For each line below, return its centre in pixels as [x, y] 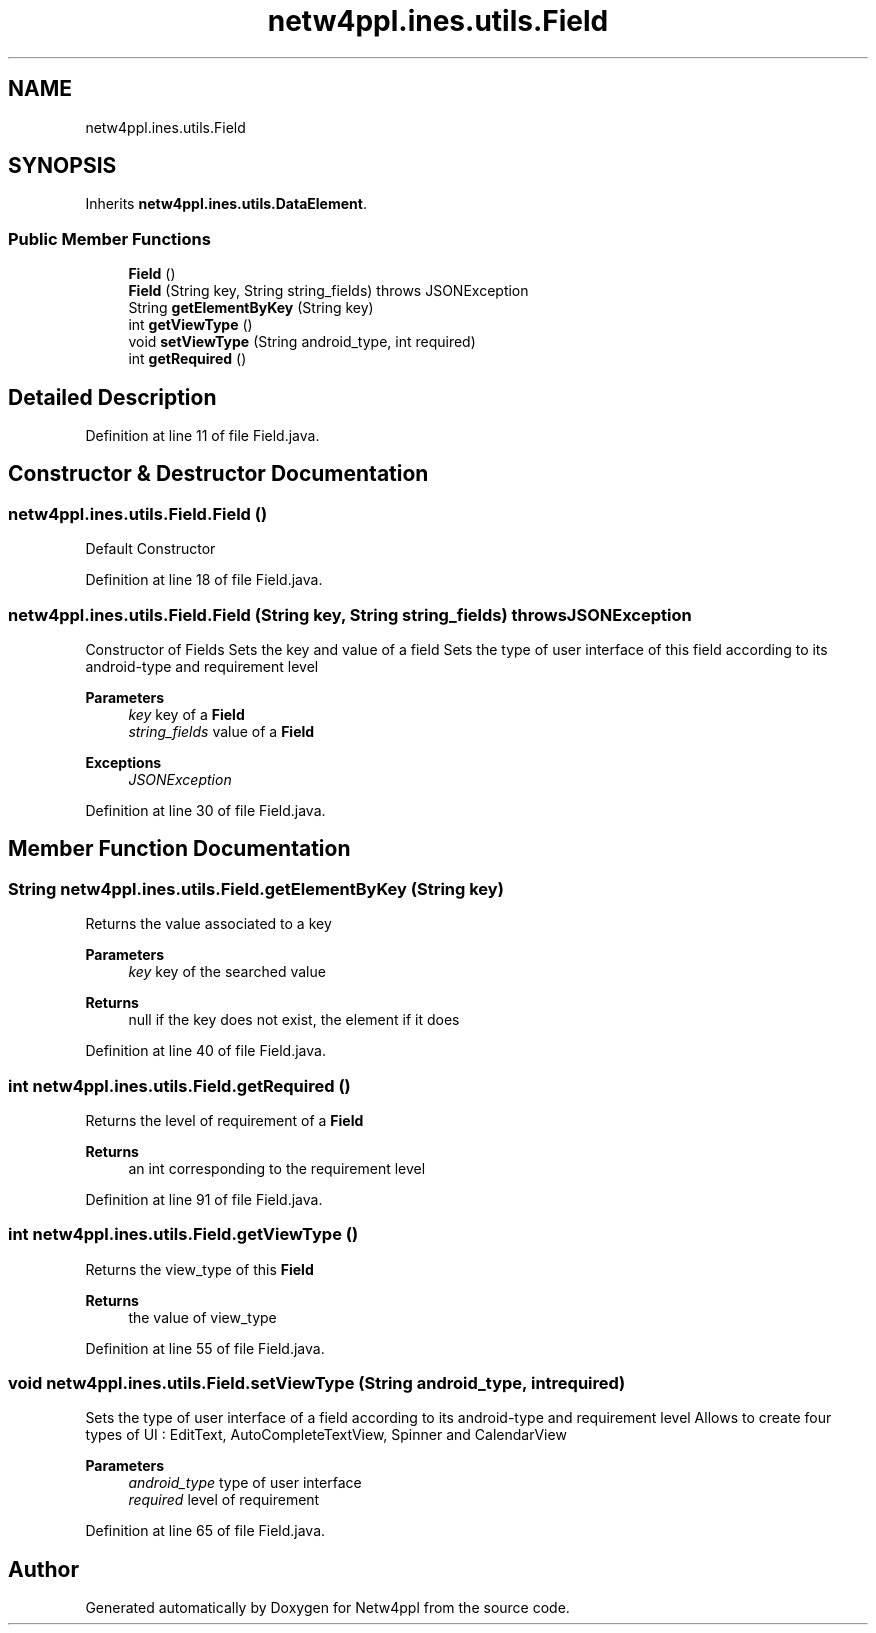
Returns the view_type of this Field [199, 1269]
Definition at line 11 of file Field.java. [202, 436]
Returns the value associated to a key [208, 924]
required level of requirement [224, 1500]
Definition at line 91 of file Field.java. [204, 1199]
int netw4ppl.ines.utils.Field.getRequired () [179, 1085]
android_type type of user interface [245, 1483]
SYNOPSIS [62, 166]
